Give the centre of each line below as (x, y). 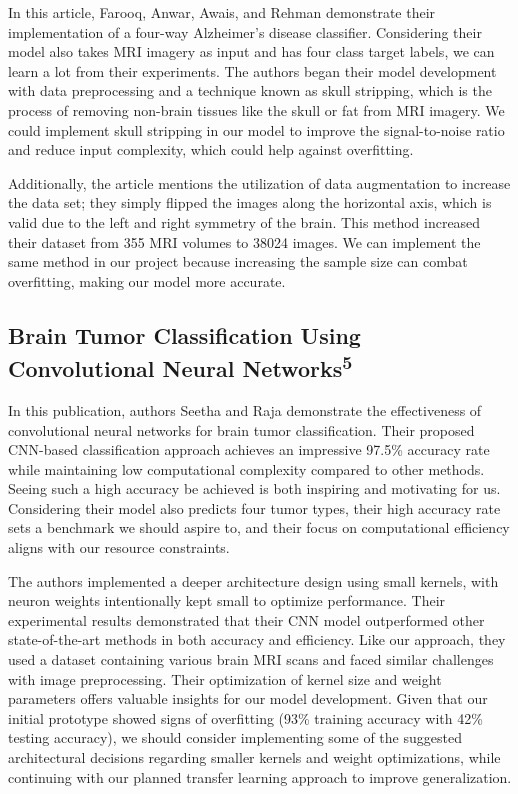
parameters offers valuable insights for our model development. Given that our (248, 698)
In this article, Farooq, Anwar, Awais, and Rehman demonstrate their (222, 12)
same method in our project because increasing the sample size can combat (238, 261)
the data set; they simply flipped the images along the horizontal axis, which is (250, 202)
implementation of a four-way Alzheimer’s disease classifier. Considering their (245, 31)
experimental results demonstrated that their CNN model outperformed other (246, 619)
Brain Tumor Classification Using (184, 334)
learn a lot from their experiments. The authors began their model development (252, 70)
